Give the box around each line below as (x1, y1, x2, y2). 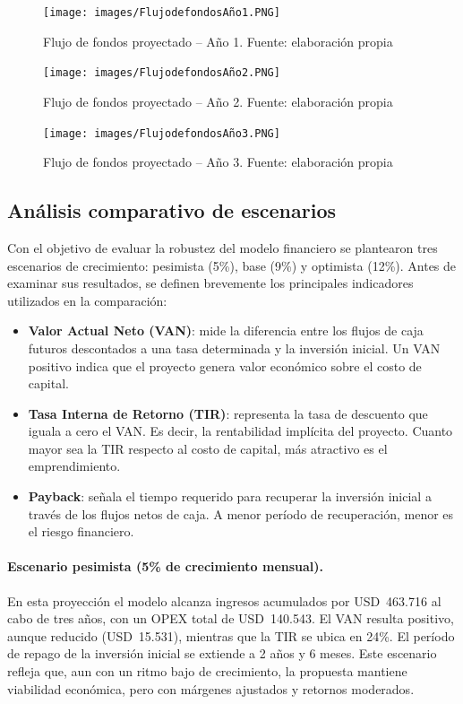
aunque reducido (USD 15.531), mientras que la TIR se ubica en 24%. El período (7, 626, 455, 645)
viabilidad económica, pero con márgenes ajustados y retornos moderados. (7, 679, 415, 698)
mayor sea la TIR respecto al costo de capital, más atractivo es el (28, 439, 388, 457)
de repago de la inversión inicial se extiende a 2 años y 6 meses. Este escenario (7, 644, 437, 663)
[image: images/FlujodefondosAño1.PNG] (43, 6, 280, 19)
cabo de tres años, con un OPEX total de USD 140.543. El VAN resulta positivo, (7, 609, 454, 628)
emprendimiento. (28, 456, 121, 475)
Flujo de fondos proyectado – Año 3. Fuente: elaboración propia (43, 152, 393, 171)
